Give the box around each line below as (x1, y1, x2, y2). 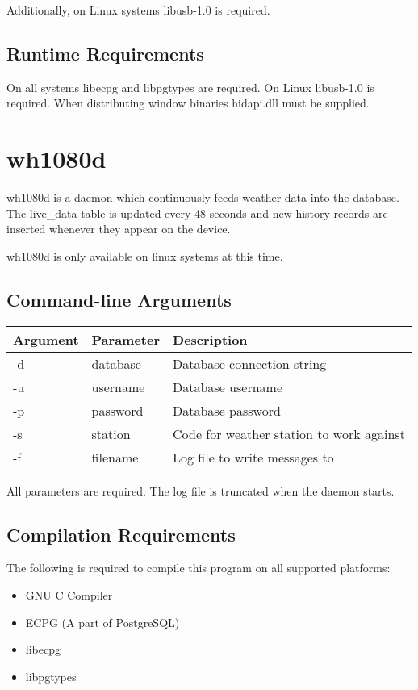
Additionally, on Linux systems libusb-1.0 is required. (6, 2, 270, 18)
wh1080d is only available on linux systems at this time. (6, 247, 283, 264)
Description (173, 329, 248, 349)
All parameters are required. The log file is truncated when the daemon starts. (6, 482, 395, 499)
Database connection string (173, 353, 327, 373)
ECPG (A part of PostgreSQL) (25, 613, 180, 630)
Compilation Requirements (6, 521, 236, 546)
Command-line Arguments (6, 286, 232, 312)
